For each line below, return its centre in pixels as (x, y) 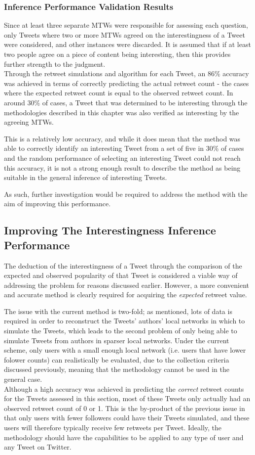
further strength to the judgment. (55, 64)
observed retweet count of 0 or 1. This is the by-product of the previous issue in (125, 408)
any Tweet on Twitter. (38, 447)
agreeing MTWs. (29, 122)
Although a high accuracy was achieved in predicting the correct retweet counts (124, 388)
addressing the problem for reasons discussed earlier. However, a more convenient (127, 285)
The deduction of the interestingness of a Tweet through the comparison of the (123, 265)
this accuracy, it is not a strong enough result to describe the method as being (122, 167)
